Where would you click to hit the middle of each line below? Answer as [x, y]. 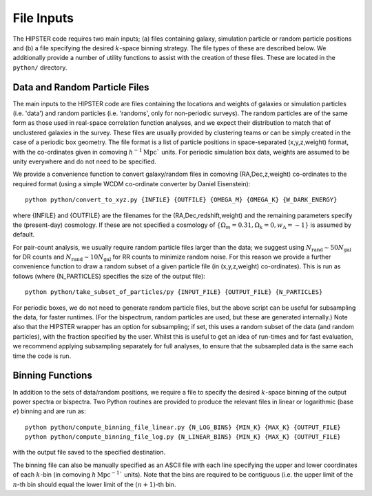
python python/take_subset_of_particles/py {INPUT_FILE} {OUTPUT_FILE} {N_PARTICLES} [174, 292]
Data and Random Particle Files [81, 87]
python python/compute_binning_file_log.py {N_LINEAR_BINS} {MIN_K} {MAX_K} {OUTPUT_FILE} [183, 437]
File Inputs [43, 18]
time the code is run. [42, 356]
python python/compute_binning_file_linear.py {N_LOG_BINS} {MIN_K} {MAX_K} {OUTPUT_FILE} [183, 427]
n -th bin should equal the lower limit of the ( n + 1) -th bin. [94, 484]
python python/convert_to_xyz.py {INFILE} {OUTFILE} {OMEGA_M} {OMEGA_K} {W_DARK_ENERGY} [181, 200]
